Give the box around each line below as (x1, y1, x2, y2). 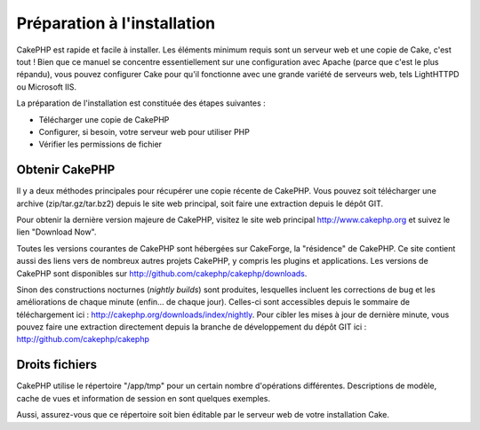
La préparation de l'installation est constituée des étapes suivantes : (16, 98, 266, 108)
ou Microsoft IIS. (16, 81, 77, 92)
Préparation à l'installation (16, 13, 216, 33)
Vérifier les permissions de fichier (38, 139, 163, 150)
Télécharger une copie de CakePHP (38, 114, 170, 124)
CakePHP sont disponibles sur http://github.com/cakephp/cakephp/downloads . (16, 267, 308, 279)
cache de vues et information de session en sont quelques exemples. (16, 393, 271, 403)
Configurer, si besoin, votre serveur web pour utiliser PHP (38, 126, 251, 137)
